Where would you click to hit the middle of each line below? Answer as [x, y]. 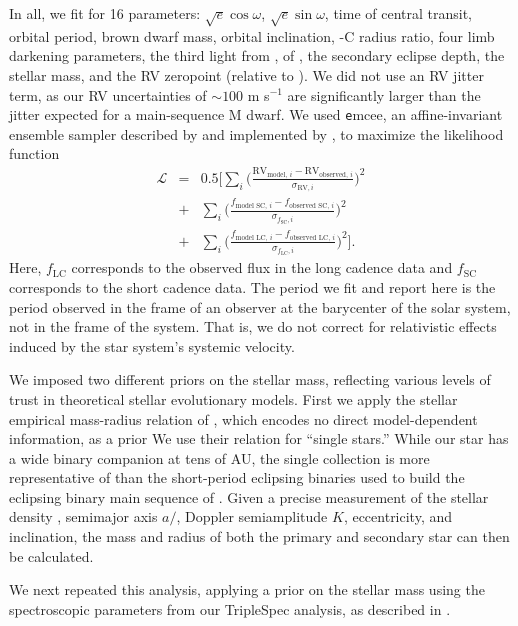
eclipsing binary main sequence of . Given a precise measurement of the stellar [249, 496]
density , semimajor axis [83, 516]
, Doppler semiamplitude [252, 516]
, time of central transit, [398, 13]
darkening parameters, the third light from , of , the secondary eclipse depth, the [257, 55]
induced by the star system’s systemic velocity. [152, 345]
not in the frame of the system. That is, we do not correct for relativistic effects [253, 326]
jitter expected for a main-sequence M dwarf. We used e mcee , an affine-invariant [256, 114]
